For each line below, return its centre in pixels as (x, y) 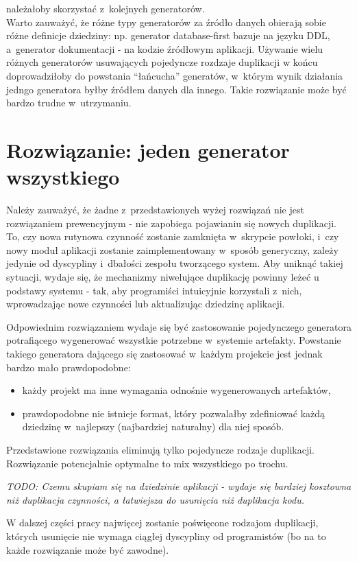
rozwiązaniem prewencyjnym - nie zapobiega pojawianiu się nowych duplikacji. (172, 223)
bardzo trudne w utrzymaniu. (69, 103)
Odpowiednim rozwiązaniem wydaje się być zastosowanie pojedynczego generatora (179, 326)
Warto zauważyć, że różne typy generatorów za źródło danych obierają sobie (166, 22)
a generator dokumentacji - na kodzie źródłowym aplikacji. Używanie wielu (165, 48)
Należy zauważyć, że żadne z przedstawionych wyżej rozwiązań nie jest (155, 210)
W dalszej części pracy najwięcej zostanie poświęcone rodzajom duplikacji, (162, 523)
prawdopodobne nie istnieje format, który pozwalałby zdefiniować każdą (174, 413)
